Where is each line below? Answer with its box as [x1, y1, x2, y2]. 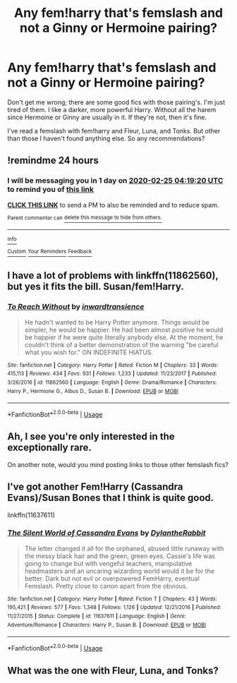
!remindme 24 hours [7, 155, 99, 167]
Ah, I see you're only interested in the [7, 430, 175, 442]
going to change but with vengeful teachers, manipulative [24, 559, 193, 567]
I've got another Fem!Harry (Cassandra [7, 481, 183, 493]
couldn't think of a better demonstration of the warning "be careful [24, 340, 219, 349]
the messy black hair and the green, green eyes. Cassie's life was [24, 552, 216, 560]
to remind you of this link [7, 185, 94, 195]
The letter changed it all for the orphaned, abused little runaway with [24, 544, 224, 552]
